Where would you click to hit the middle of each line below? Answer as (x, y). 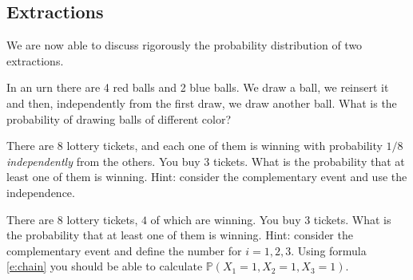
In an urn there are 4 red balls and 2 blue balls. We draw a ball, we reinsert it (198, 87)
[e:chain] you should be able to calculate (105, 266)
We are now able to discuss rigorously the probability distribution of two (185, 45)
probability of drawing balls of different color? (119, 118)
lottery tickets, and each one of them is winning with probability (224, 146)
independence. (41, 192)
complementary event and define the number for (124, 250)
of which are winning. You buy (226, 219)
